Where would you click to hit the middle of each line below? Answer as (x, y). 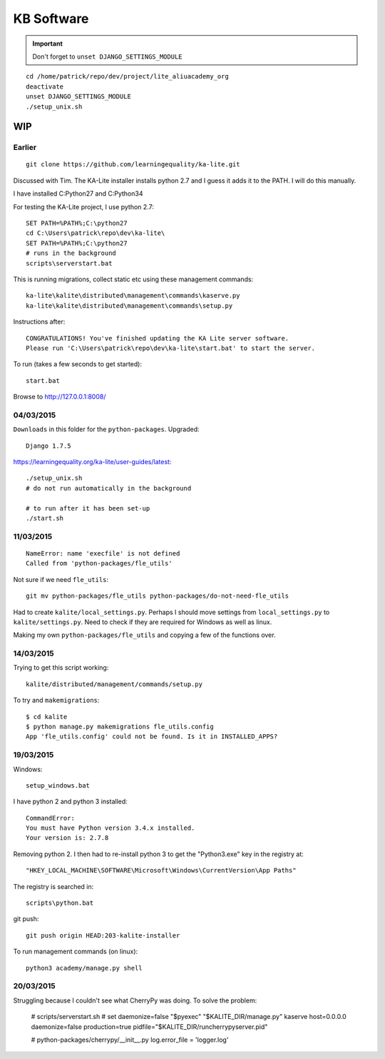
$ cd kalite (47, 717)
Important (48, 44)
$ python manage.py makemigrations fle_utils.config (120, 726)
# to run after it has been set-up (88, 508)
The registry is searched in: (53, 886)
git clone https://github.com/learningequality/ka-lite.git (133, 165)
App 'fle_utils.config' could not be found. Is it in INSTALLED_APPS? (152, 737)
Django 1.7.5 (48, 446)
